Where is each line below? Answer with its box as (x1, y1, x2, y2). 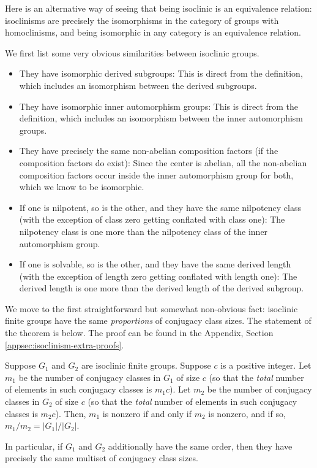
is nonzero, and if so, (208, 407, 286, 420)
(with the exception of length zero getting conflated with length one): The (19, 269, 297, 282)
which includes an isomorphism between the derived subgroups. (19, 79, 257, 91)
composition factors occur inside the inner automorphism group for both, (19, 168, 294, 181)
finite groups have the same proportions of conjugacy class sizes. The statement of (5, 314, 311, 327)
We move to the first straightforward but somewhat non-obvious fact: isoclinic (5, 302, 298, 315)
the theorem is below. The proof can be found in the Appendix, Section (5, 326, 274, 339)
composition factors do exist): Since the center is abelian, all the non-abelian (19, 156, 307, 169)
